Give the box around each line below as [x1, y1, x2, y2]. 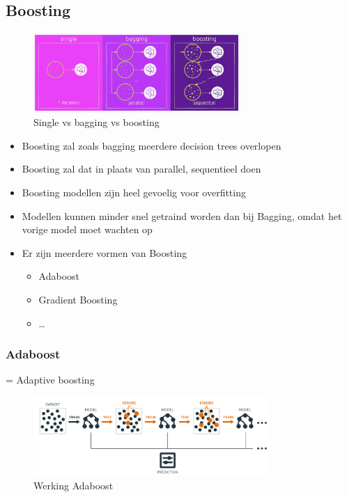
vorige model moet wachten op [22, 222, 153, 237]
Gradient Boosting [38, 292, 118, 307]
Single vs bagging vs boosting [33, 115, 160, 129]
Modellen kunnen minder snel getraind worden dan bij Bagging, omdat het [22, 208, 342, 223]
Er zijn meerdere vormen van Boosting [22, 245, 187, 260]
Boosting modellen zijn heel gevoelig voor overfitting [22, 185, 246, 200]
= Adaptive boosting [6, 372, 95, 387]
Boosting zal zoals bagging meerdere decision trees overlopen [22, 138, 282, 152]
